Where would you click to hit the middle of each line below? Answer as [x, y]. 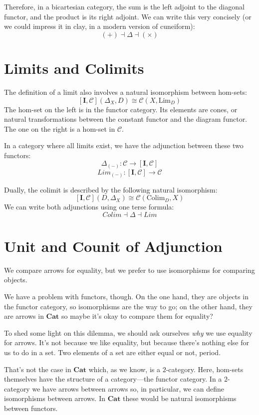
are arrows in [24, 316]
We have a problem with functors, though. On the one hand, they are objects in [126, 296]
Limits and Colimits [74, 68]
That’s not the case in [38, 369]
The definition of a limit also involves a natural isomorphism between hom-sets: [126, 92]
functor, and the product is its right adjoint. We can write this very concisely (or [128, 16]
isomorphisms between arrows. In [55, 398]
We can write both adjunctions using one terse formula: [89, 207]
